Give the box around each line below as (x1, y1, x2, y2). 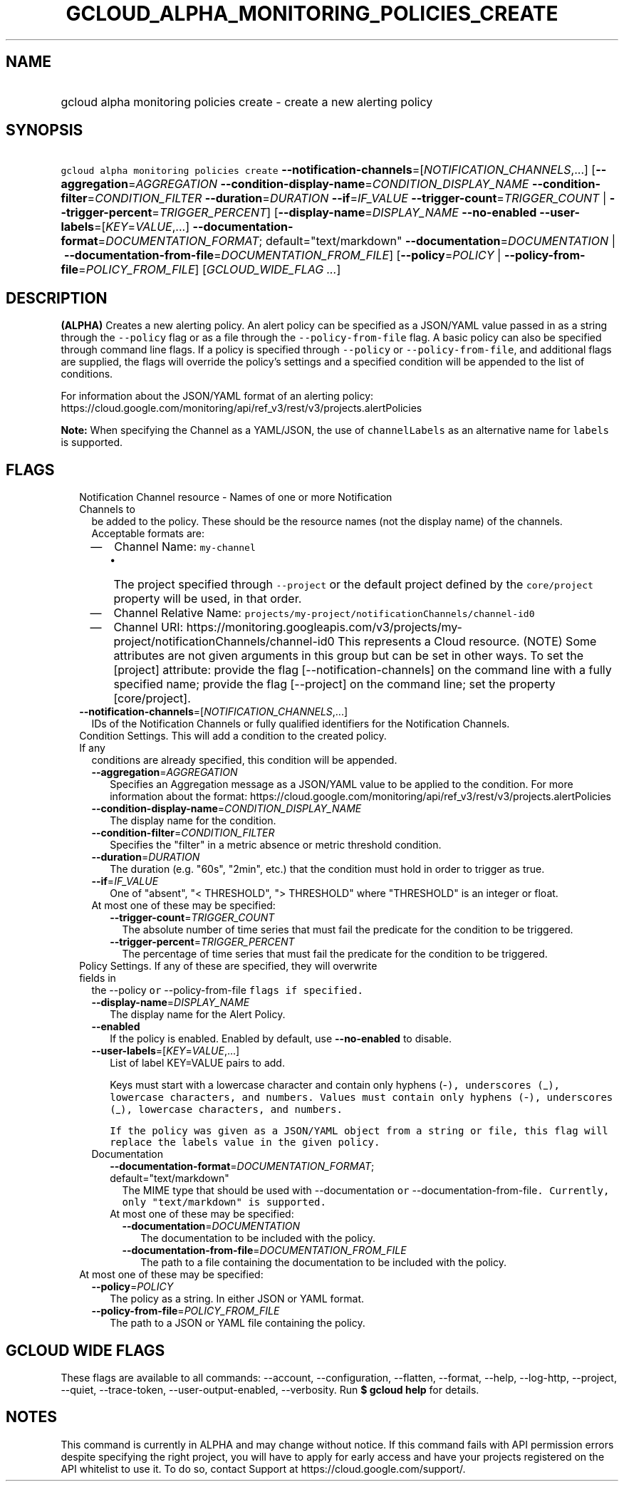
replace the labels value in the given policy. (110, 1136, 380, 1149)
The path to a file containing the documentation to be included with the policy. (140, 1256, 506, 1269)
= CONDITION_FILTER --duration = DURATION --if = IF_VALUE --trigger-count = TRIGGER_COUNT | (87, 191, 607, 206)
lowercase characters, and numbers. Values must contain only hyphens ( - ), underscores (110, 1091, 613, 1104)
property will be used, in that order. (113, 591, 302, 606)
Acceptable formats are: (91, 527, 204, 540)
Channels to (79, 503, 135, 516)
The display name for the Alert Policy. (110, 1008, 286, 1021)
